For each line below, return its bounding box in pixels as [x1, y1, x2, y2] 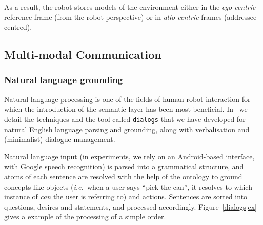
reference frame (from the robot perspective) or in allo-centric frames [4, 11, 222, 22]
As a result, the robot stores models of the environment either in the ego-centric [4, 2, 256, 12]
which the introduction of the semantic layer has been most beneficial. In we [4, 104, 248, 114]
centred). [4, 22, 32, 32]
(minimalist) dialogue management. [4, 134, 115, 145]
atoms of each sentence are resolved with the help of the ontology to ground [4, 171, 242, 181]
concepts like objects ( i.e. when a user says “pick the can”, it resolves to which [4, 181, 252, 192]
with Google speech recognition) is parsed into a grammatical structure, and [4, 161, 244, 172]
